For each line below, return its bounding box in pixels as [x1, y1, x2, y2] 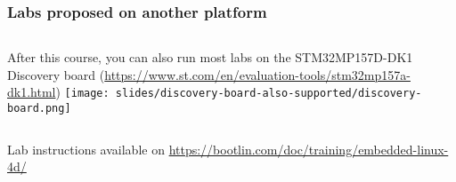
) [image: [55, 83, 110, 101]
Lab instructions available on [7, 139, 165, 158]
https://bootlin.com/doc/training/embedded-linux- [168, 139, 449, 158]
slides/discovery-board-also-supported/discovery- [115, 87, 422, 100]
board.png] [7, 102, 71, 115]
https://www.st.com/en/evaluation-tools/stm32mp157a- [104, 65, 411, 83]
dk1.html [7, 83, 56, 101]
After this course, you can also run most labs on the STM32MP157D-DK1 [7, 48, 413, 67]
